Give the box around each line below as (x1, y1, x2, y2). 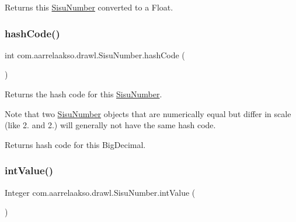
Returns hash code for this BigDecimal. (5, 138, 146, 150)
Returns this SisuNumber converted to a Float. (5, 1, 173, 13)
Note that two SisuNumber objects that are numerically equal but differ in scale (5, 107, 291, 119)
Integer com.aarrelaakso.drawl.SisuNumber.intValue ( (5, 186, 196, 198)
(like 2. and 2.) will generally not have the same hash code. (5, 119, 216, 131)
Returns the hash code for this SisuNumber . (5, 88, 162, 100)
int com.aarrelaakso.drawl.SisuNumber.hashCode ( (5, 48, 185, 61)
